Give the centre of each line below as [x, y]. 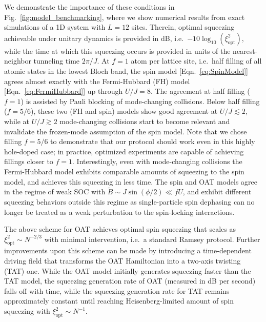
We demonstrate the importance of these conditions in [89, 7]
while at [17, 121]
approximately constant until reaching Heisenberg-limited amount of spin [119, 301]
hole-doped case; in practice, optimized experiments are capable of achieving [124, 151]
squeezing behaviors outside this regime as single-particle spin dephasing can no [129, 201]
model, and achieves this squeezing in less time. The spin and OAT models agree [131, 181]
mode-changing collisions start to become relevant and [145, 121]
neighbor [18, 61]
